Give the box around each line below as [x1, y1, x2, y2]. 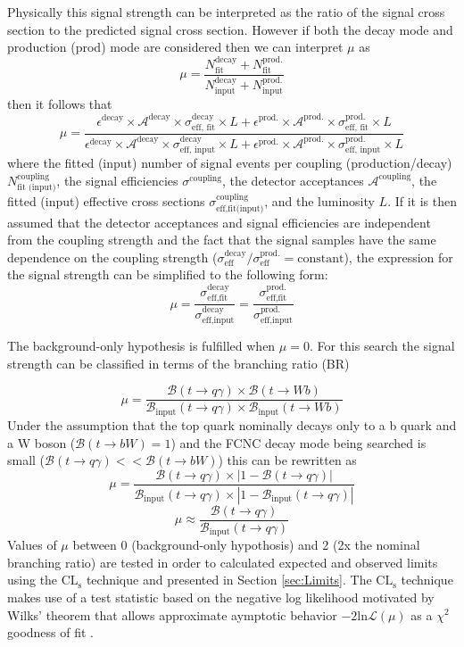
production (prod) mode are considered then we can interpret [7, 37, 344, 56]
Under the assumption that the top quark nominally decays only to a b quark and [7, 415, 457, 434]
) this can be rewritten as [218, 451, 357, 469]
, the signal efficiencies [56, 170, 178, 189]
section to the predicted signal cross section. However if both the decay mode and [7, 20, 453, 38]
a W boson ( [7, 433, 76, 452]
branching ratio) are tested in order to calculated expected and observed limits [7, 552, 438, 571]
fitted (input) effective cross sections [7, 192, 205, 211]
